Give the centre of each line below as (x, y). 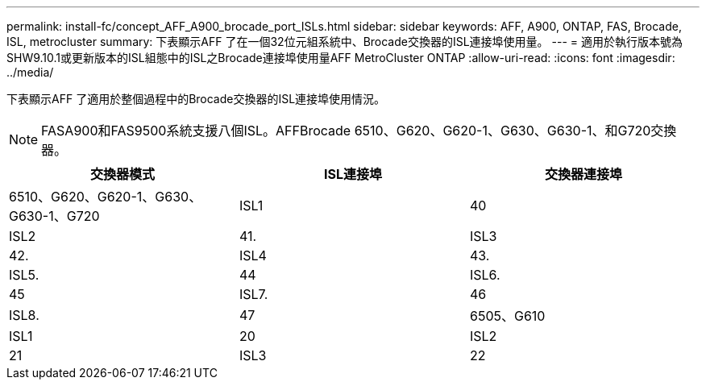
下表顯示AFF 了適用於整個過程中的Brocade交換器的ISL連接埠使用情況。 (196, 99)
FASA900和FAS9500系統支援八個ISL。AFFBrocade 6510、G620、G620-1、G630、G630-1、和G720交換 (359, 131)
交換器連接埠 (583, 174)
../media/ (30, 72)
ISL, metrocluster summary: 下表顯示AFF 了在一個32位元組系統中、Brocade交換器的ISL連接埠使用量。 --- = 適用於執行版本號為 (345, 42)
